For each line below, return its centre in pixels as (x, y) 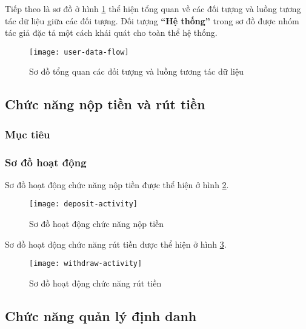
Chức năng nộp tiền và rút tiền (105, 104)
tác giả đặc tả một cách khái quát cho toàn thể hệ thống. (111, 32)
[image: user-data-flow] (79, 52)
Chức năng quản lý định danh (101, 315)
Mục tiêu (28, 134)
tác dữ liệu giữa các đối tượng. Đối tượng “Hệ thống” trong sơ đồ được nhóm (152, 20)
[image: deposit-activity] (83, 204)
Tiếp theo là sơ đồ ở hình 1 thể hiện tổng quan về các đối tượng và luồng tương (153, 8)
